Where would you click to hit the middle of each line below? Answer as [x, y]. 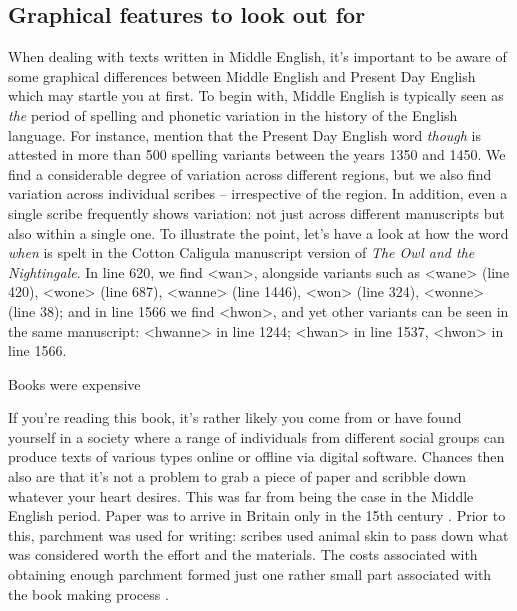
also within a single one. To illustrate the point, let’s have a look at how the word [258, 232]
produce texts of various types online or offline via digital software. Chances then [256, 456]
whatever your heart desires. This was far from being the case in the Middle [241, 495]
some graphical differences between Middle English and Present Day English [242, 75]
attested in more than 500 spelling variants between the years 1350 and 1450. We [257, 154]
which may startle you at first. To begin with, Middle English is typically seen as [256, 95]
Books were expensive [74, 383]
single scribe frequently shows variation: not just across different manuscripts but [256, 212]
